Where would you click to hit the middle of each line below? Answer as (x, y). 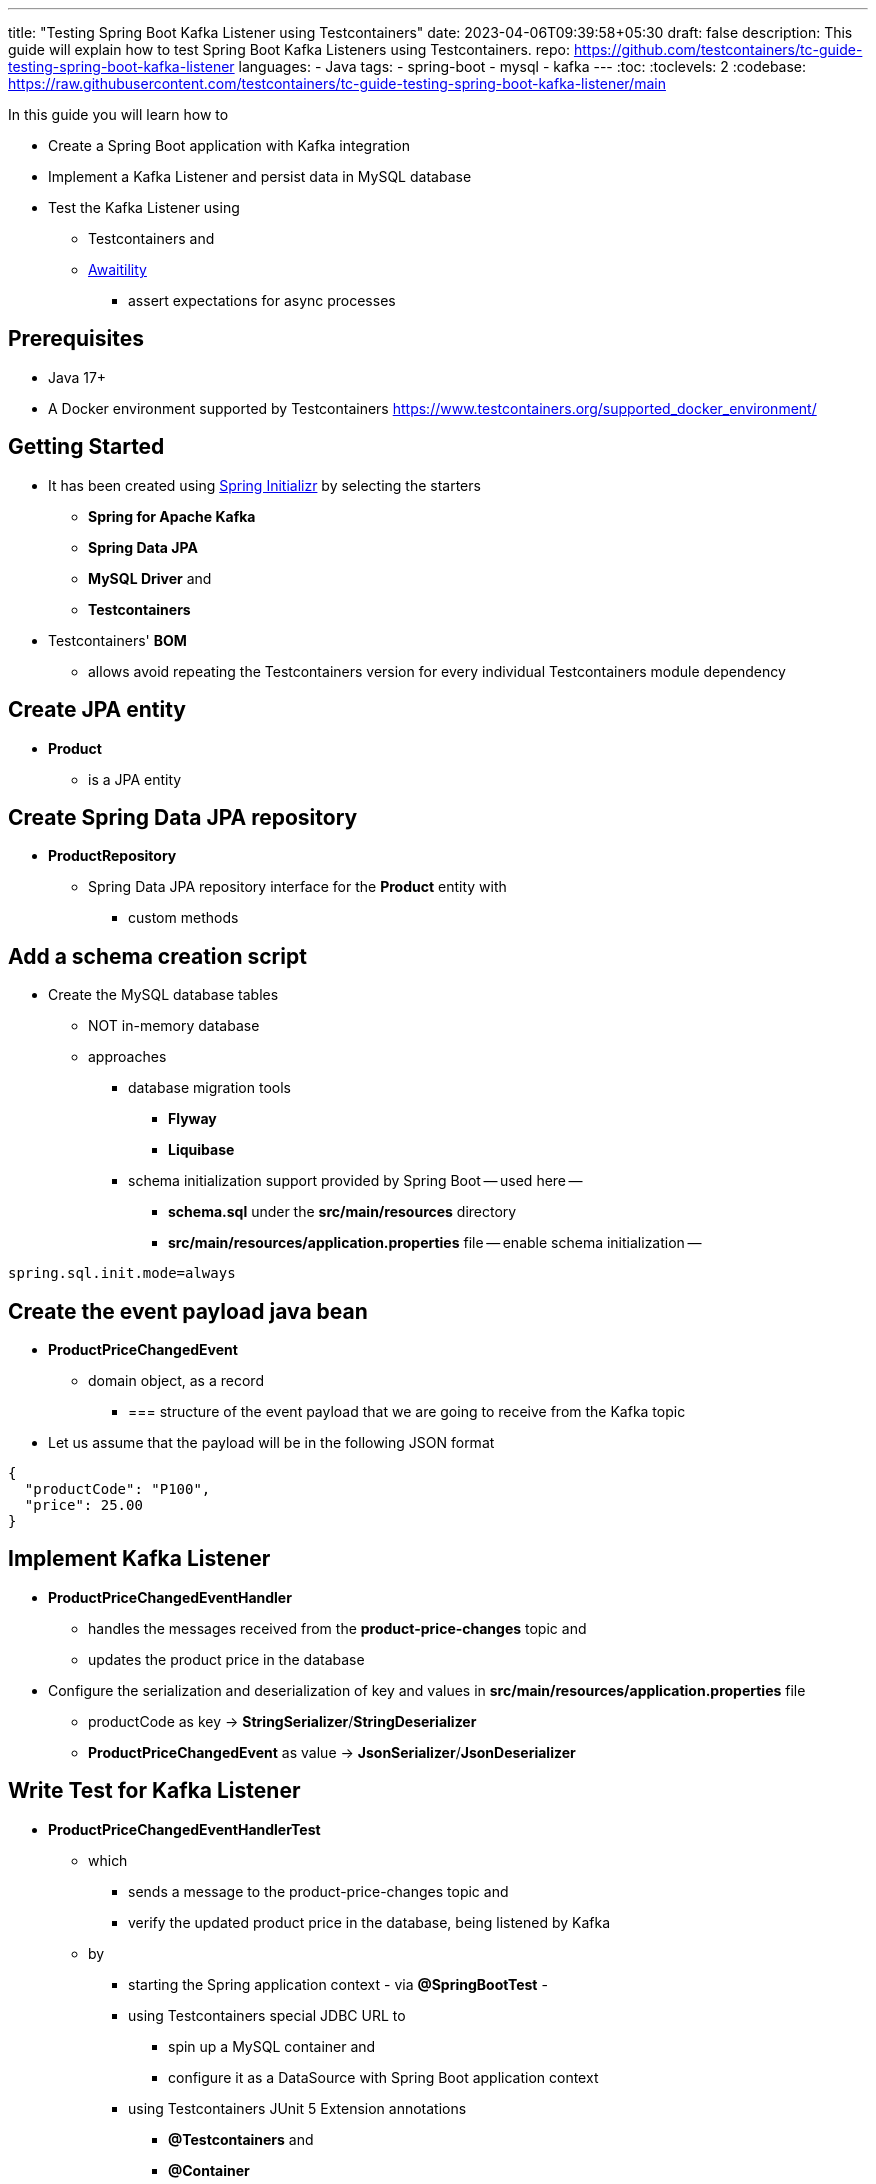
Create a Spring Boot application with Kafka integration (229, 145)
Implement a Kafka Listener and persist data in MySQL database (260, 176)
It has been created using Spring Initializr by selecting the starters (264, 485)
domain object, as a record (176, 1381)
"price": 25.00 (83, 1505)
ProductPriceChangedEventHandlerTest (184, 1829)
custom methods (183, 918)
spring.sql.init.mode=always (122, 1273)
